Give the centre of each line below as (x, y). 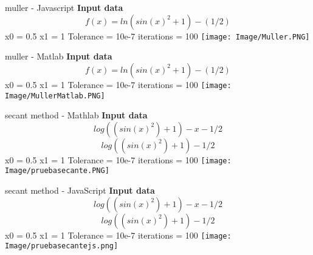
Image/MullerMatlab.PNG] (55, 96)
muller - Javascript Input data (64, 7)
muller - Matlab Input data (59, 56)
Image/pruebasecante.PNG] (57, 171)
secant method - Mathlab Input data (76, 115)
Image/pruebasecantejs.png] (62, 246)
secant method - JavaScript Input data (80, 190)
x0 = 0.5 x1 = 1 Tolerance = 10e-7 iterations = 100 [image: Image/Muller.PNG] (157, 36)
